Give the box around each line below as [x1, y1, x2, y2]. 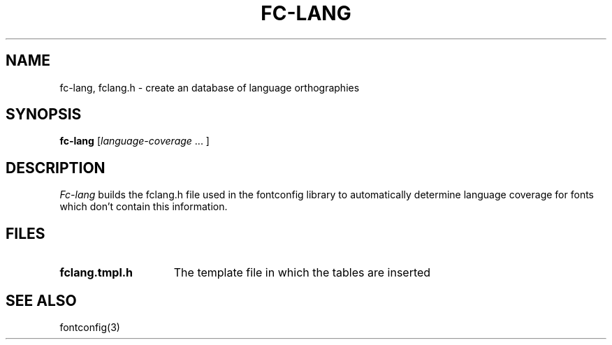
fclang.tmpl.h [59, 265, 133, 280]
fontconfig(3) [59, 321, 120, 333]
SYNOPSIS [6, 105, 82, 124]
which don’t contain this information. [59, 200, 228, 213]
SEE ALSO [6, 291, 77, 309]
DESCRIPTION [6, 159, 105, 177]
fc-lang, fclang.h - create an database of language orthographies [59, 81, 360, 94]
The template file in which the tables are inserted [173, 265, 431, 280]
